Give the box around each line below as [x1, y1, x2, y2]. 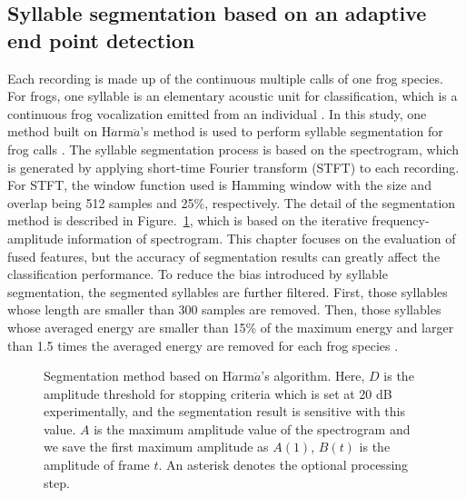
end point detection [7, 25, 195, 54]
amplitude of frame [44, 455, 150, 474]
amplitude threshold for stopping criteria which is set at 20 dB [44, 383, 392, 403]
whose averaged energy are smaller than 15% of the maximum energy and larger [7, 317, 454, 336]
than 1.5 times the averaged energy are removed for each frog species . [7, 335, 399, 354]
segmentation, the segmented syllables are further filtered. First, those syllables [7, 282, 448, 301]
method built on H [7, 122, 112, 141]
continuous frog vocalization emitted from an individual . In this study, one [7, 104, 427, 123]
